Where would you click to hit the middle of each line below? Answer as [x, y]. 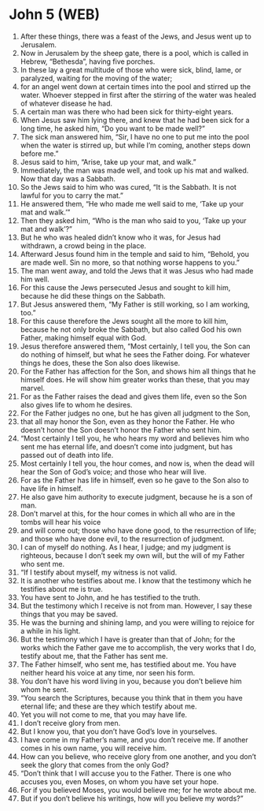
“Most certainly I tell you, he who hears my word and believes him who [135, 438]
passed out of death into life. [67, 455]
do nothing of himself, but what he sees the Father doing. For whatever [135, 354]
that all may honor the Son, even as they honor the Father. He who [127, 421]
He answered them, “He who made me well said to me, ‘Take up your [132, 203]
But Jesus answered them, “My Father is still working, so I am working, [135, 304]
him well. [35, 279]
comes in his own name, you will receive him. [93, 748]
